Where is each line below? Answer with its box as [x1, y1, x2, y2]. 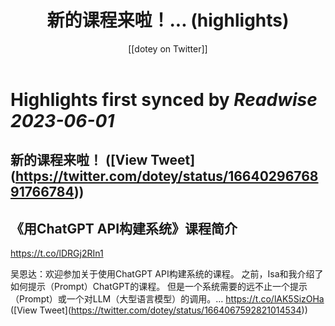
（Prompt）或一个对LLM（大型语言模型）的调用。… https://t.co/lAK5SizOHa [10, 293, 325, 305]
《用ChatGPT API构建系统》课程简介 [10, 220, 238, 237]
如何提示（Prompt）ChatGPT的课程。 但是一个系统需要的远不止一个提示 [10, 281, 308, 293]
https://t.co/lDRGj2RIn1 [10, 247, 104, 260]
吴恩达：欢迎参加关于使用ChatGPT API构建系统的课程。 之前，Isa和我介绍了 [10, 268, 324, 280]
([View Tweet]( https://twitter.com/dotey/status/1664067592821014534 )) [10, 304, 308, 316]
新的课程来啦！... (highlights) [46, 9, 290, 32]
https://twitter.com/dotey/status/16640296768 [14, 168, 319, 185]
